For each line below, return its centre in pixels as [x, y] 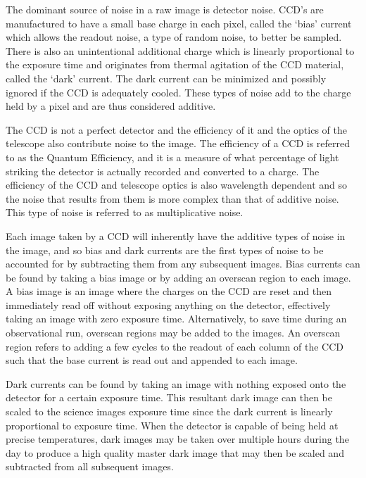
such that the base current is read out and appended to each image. [152, 360]
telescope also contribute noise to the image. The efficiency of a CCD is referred [178, 143]
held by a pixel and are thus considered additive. [111, 106]
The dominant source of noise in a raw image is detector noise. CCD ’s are [165, 9]
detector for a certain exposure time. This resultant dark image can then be [169, 397]
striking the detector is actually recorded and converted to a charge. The [163, 171]
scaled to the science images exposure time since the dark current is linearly [169, 411]
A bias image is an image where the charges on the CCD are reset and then [169, 291]
